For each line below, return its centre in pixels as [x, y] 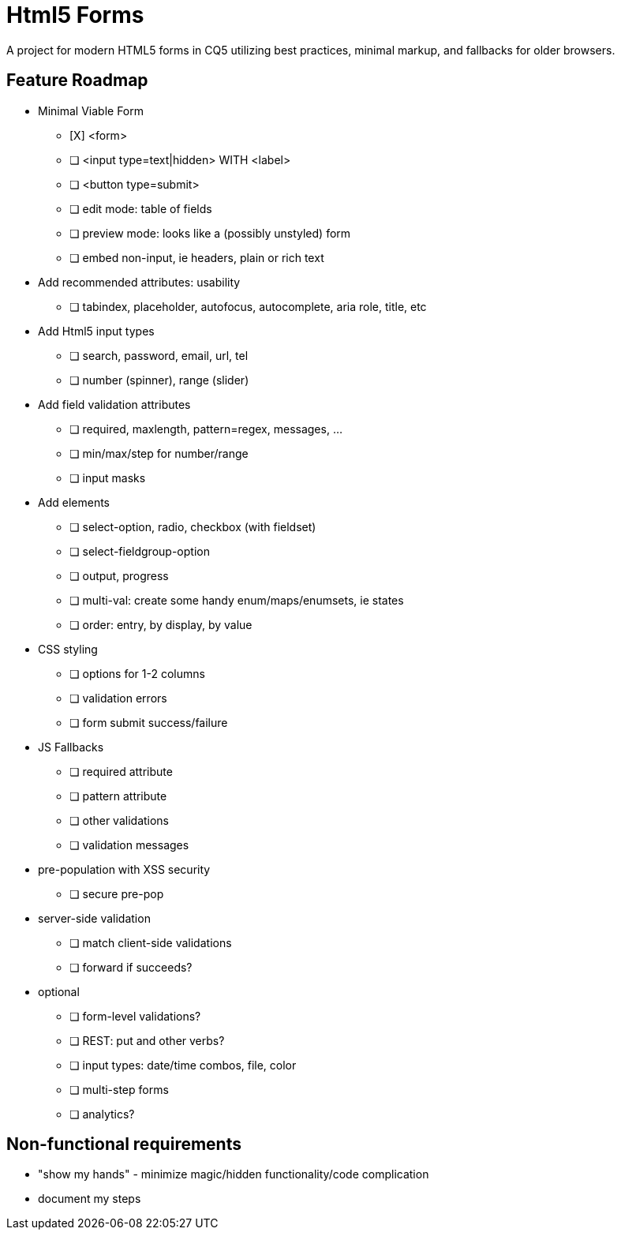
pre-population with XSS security [124, 869]
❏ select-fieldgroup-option [140, 551]
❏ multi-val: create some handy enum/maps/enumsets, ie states [237, 600]
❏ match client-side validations [151, 942]
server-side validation [94, 918]
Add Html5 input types [96, 331]
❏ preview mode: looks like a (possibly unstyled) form [210, 233]
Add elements [74, 502]
